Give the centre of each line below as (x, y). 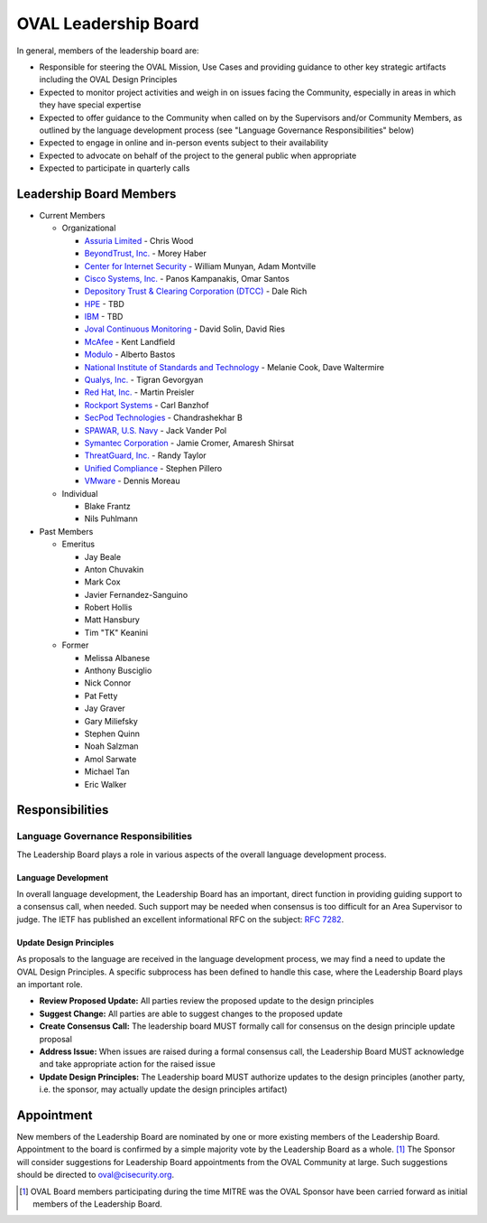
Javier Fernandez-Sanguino (136, 594)
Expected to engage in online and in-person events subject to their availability (184, 143)
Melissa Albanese (117, 658)
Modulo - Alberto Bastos (130, 355)
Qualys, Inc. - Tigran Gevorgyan (144, 380)
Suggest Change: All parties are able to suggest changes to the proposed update (191, 1013)
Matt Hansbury (112, 620)
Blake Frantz (107, 506)
